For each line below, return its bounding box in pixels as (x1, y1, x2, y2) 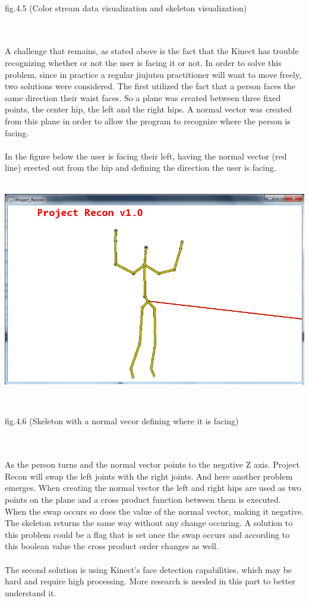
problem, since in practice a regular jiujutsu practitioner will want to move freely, (5, 68, 301, 80)
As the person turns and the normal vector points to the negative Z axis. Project (5, 458, 299, 471)
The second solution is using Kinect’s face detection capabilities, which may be (5, 563, 292, 575)
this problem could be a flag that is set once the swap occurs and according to (5, 528, 290, 540)
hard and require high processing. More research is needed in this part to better (5, 575, 295, 587)
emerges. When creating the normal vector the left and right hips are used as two (5, 481, 301, 494)
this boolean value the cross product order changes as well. (5, 540, 219, 552)
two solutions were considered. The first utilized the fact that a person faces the (5, 80, 296, 92)
